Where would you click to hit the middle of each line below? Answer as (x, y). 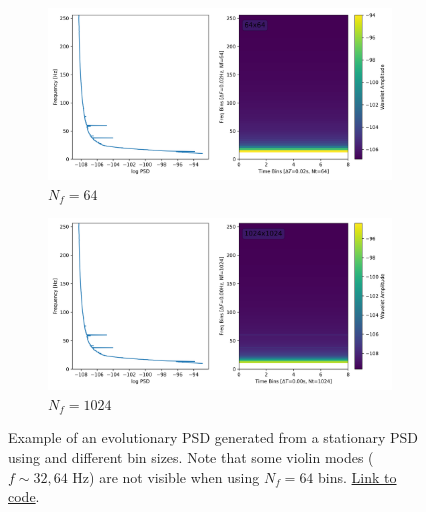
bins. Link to (357, 476)
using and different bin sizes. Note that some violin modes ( (191, 456)
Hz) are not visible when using (166, 476)
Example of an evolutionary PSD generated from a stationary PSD (213, 437)
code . (24, 496)
